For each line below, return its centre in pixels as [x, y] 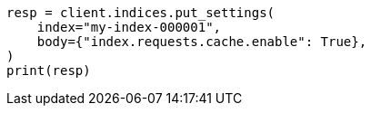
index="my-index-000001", [129, 27]
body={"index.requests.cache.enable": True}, [202, 42]
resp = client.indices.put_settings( [141, 13]
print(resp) [49, 71]
